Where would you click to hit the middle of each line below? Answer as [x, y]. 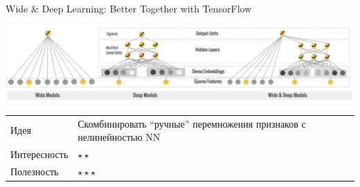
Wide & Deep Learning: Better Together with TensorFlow [129, 8]
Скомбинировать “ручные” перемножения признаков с [192, 123]
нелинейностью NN [119, 137]
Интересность [39, 154]
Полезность [35, 171]
